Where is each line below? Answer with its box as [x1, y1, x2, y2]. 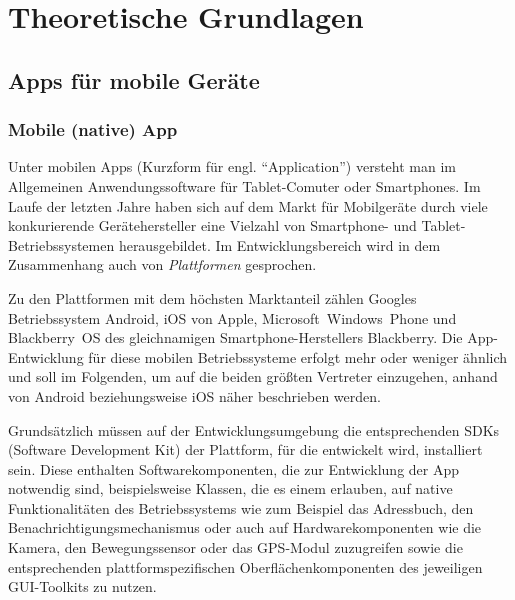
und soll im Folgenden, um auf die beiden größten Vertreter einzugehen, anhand [8, 366, 498, 387]
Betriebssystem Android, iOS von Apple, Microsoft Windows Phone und [8, 307, 457, 328]
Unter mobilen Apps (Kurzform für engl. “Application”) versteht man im [8, 156, 456, 177]
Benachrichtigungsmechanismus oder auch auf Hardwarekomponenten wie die [8, 517, 482, 538]
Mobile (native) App [8, 117, 178, 142]
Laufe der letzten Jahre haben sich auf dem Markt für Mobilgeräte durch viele [8, 195, 488, 216]
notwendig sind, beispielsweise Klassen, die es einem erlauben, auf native [8, 478, 453, 499]
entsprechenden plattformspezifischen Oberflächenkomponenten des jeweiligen [8, 556, 483, 577]
